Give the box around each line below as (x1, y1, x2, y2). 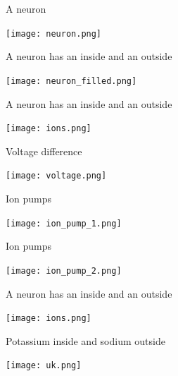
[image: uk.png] (6, 360, 82, 371)
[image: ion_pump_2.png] (6, 265, 122, 276)
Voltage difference (6, 143, 82, 158)
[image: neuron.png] (6, 28, 102, 39)
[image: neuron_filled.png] (6, 75, 137, 86)
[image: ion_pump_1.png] (6, 218, 122, 229)
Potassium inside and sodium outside (6, 333, 165, 348)
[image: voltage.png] (6, 171, 107, 181)
